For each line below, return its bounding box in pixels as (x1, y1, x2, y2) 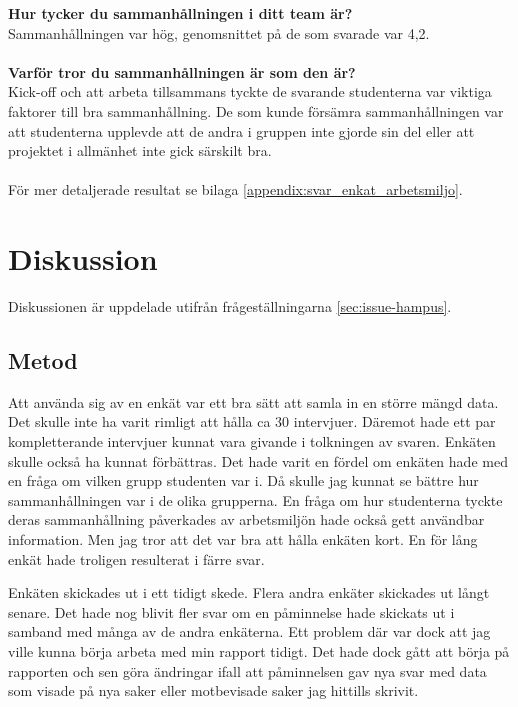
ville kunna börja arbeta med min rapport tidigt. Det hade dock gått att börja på (8, 640, 510, 661)
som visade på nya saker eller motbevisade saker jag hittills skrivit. (8, 680, 419, 701)
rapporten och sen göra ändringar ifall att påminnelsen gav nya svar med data (8, 660, 487, 681)
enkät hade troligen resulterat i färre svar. (8, 548, 265, 569)
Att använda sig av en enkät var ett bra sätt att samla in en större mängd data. (8, 391, 499, 412)
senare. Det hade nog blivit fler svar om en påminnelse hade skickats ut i (8, 601, 455, 622)
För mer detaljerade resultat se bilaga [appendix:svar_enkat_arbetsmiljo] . (8, 179, 463, 200)
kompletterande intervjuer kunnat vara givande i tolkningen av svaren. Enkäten (8, 431, 496, 452)
